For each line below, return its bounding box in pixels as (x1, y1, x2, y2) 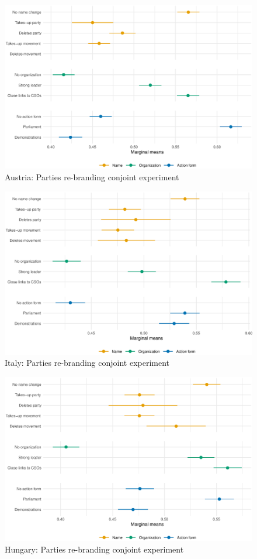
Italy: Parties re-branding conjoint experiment (5, 356, 170, 369)
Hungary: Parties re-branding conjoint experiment (5, 543, 184, 555)
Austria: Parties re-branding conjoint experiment (5, 170, 179, 183)
